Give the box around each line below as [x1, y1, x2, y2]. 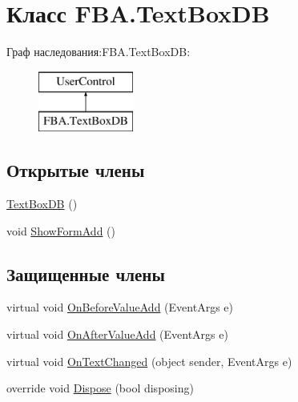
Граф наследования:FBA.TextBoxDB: [6, 43, 191, 60]
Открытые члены [6, 158, 145, 183]
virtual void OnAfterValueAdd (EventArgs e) [6, 326, 228, 343]
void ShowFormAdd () [6, 222, 115, 239]
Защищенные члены [6, 261, 165, 286]
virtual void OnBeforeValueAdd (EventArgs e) [6, 299, 233, 316]
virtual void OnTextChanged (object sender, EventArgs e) [6, 352, 292, 369]
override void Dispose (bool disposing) [6, 380, 194, 396]
